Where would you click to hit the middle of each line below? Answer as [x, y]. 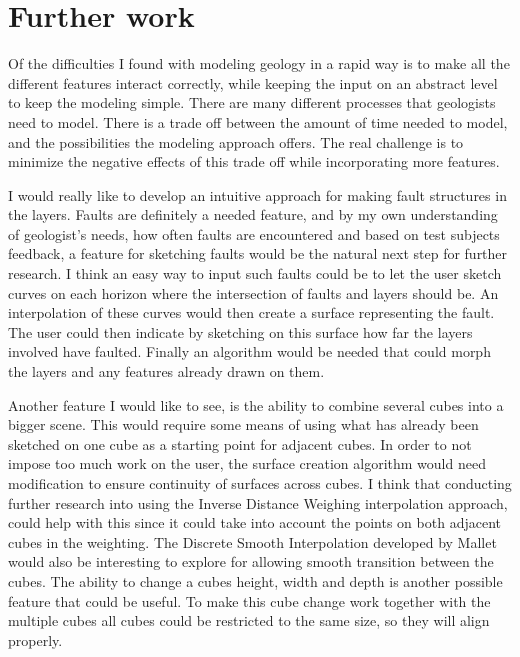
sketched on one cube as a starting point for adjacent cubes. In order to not [240, 443]
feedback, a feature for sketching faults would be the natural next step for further [258, 253]
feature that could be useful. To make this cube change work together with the [249, 600]
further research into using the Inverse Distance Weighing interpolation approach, [258, 502]
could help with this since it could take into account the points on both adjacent [254, 522]
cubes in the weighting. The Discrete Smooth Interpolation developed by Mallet [252, 541]
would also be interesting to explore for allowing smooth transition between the [251, 561]
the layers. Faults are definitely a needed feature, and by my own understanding [253, 214]
